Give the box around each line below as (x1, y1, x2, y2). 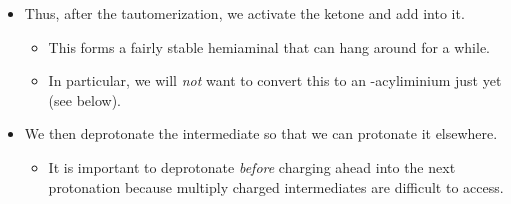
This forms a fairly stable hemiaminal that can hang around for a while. (48, 36, 491, 57)
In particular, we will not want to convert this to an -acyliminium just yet (48, 70, 502, 91)
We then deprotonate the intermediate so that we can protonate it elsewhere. (24, 123, 498, 144)
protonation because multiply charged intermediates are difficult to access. (48, 176, 504, 197)
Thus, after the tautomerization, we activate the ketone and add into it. (24, 3, 465, 23)
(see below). (48, 89, 121, 110)
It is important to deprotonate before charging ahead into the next (48, 156, 456, 177)
